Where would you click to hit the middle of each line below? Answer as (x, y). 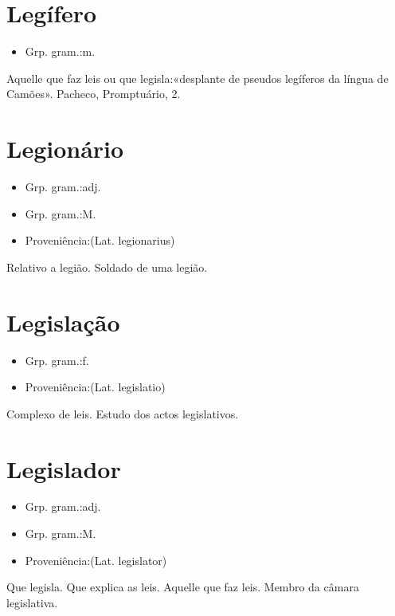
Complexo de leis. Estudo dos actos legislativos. (123, 413)
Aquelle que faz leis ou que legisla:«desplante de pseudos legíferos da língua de (197, 78)
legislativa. (32, 602)
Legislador (64, 468)
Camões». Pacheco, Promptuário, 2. (94, 94)
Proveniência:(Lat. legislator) (96, 560)
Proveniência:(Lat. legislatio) (95, 387)
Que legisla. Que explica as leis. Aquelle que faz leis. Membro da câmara (183, 587)
